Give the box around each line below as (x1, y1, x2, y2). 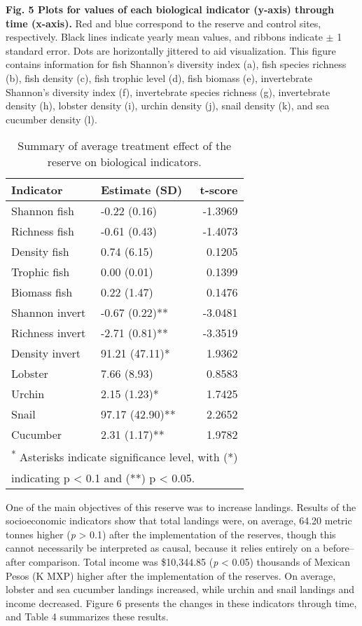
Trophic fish (11, 264, 70, 280)
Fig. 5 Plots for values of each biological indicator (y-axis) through (6, 2, 334, 16)
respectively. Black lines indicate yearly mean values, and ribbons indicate (6, 29, 323, 44)
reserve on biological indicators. (47, 154, 202, 170)
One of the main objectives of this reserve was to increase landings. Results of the (6, 499, 356, 514)
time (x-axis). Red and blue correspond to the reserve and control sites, (6, 15, 321, 30)
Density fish (11, 243, 69, 260)
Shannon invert (11, 304, 86, 321)
